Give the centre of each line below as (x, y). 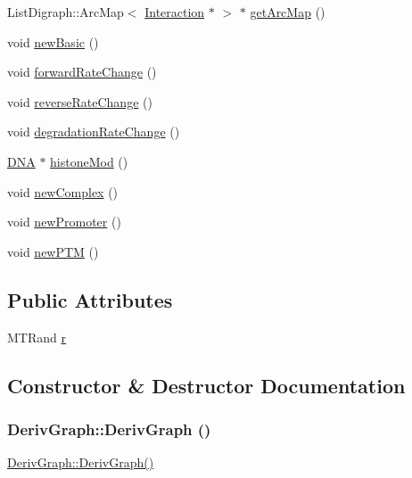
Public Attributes (90, 299)
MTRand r (37, 337)
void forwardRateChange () (82, 72)
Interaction (175, 12)
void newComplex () (63, 191)
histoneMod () (89, 161)
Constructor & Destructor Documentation (206, 385)
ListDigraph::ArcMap (66, 12)
